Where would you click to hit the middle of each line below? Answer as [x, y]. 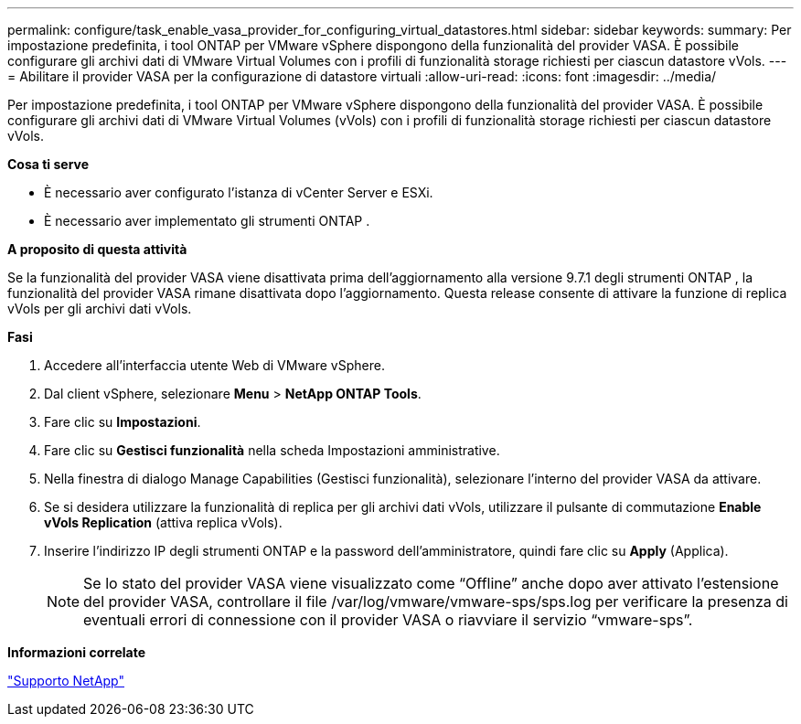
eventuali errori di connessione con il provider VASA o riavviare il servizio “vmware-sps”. [388, 620]
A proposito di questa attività [97, 249]
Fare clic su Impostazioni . [123, 422]
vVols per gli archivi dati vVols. [100, 309]
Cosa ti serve [48, 164]
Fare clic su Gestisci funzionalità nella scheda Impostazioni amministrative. [272, 450]
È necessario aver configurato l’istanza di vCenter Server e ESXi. [239, 192]
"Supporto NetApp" [66, 681]
